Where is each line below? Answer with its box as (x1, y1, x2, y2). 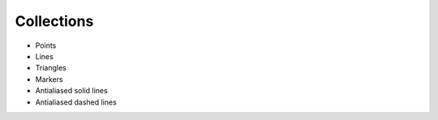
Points (35, 41, 57, 50)
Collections (15, 12, 94, 30)
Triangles (35, 63, 67, 73)
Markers (35, 74, 64, 84)
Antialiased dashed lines (35, 97, 117, 107)
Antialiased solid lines (35, 86, 109, 96)
